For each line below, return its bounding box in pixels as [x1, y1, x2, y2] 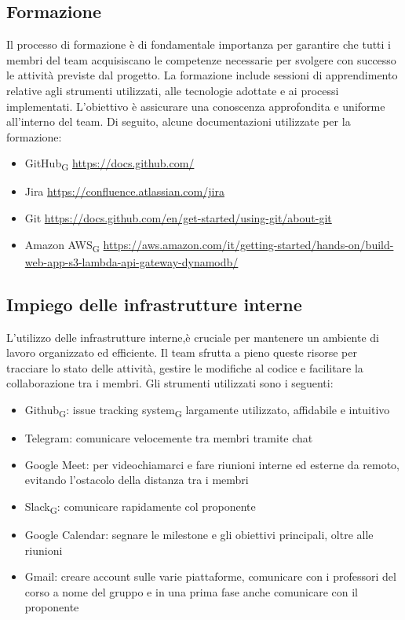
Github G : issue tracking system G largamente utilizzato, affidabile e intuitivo [24, 401, 390, 420]
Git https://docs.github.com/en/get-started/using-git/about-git [24, 210, 332, 226]
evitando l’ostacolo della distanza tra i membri [24, 471, 249, 488]
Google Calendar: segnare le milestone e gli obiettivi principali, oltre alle [24, 526, 374, 542]
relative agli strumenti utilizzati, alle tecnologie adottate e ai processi [6, 82, 339, 98]
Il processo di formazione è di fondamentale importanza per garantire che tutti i [6, 36, 391, 53]
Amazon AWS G [24, 236, 100, 255]
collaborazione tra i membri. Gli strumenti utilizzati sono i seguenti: [6, 375, 334, 391]
